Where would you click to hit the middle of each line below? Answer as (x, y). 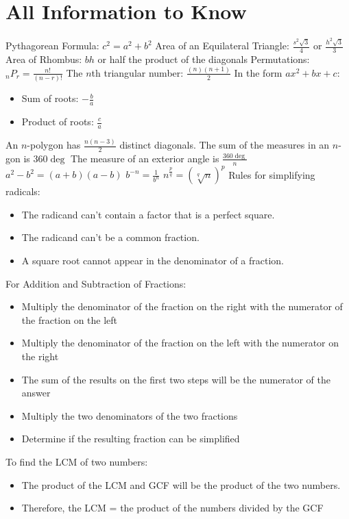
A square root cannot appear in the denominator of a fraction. (153, 261)
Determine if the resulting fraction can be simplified (131, 439)
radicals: (23, 191)
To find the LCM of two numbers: (77, 462)
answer (36, 393)
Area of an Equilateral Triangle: (222, 46)
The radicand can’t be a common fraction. (110, 237)
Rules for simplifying (272, 174)
